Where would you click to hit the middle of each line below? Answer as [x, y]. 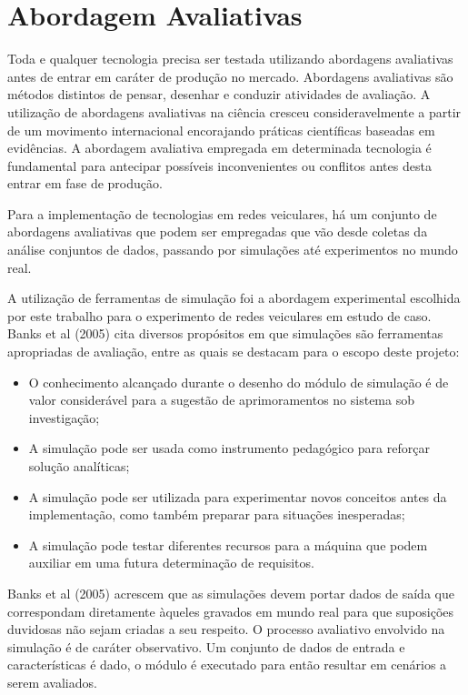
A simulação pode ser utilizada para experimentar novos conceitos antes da [238, 496]
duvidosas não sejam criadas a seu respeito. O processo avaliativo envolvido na [226, 629]
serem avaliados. [52, 682]
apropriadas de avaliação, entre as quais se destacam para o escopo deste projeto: [234, 352]
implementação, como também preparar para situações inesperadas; [217, 514]
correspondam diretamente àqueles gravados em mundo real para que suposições [231, 611]
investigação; [64, 417]
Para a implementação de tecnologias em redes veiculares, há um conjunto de [222, 213]
